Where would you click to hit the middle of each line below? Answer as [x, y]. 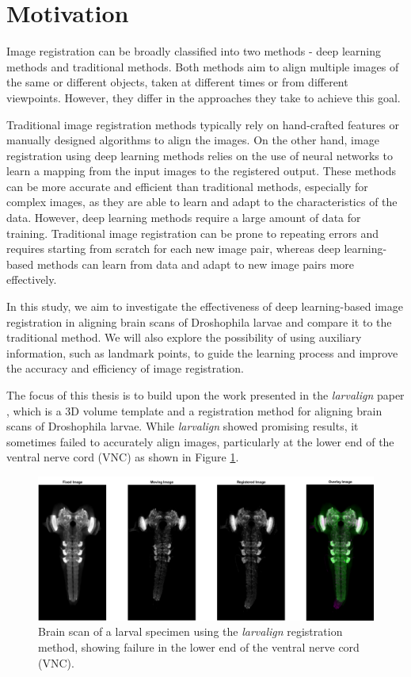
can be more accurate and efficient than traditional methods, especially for [187, 186]
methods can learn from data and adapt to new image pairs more [196, 264]
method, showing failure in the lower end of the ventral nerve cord [199, 646]
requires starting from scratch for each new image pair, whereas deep [173, 249]
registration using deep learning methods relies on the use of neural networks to [200, 155]
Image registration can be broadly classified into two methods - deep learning [194, 51]
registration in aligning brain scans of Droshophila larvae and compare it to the [199, 321]
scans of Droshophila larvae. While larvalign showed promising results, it [183, 426]
